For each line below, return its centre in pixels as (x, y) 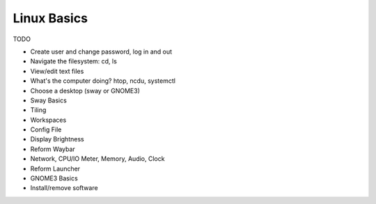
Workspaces (48, 120)
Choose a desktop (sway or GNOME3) (85, 91)
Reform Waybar (53, 149)
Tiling (38, 110)
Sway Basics (49, 100)
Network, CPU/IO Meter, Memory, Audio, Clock (97, 159)
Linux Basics (50, 18)
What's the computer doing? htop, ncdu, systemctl (103, 81)
